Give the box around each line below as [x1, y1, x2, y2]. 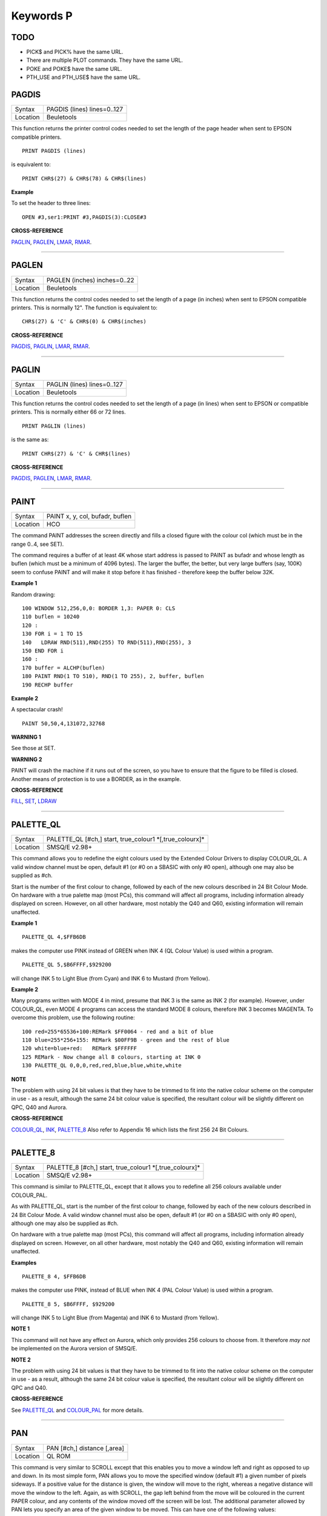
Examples [11, 1259, 37, 1266]
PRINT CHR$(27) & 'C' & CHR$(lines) [22, 450, 131, 457]
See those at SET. [11, 745, 56, 752]
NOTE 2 [11, 1356, 31, 1363]
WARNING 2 [11, 756, 42, 763]
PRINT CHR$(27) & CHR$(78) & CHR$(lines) [22, 175, 147, 182]
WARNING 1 [11, 734, 42, 741]
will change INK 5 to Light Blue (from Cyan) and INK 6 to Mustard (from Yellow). [11, 974, 210, 982]
